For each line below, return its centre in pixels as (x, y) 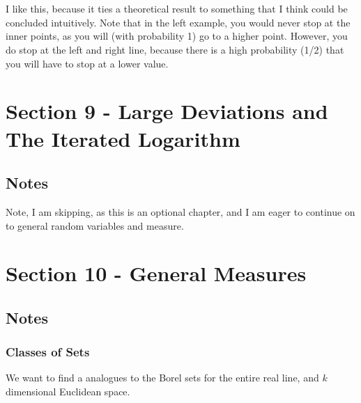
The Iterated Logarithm (123, 138)
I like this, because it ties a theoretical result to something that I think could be (177, 9)
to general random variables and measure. (95, 225)
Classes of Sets (48, 352)
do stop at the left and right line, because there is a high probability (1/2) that (175, 49)
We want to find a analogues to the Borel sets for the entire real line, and (162, 378)
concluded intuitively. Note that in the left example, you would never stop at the (178, 22)
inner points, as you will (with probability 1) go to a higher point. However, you (177, 36)
